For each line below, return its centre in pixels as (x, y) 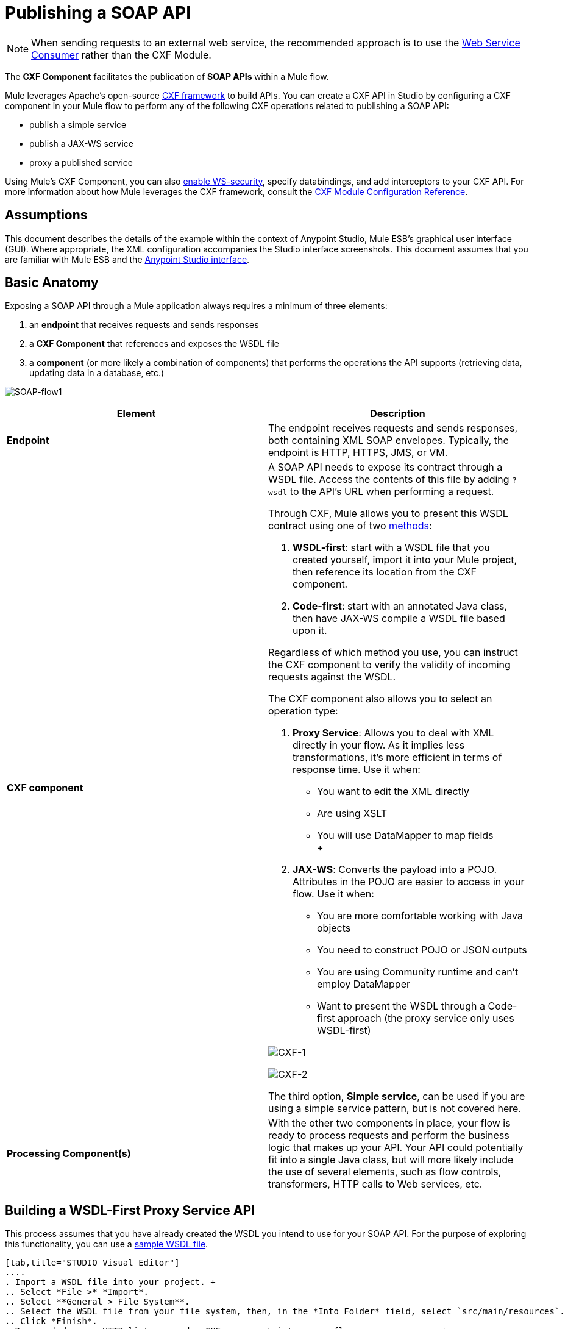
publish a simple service (78, 124)
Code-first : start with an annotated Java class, (400, 606)
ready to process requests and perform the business (389, 1135)
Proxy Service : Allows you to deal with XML (393, 733)
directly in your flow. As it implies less (379, 745)
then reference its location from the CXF (385, 572)
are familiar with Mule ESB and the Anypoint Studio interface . (127, 259)
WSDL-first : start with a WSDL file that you (391, 548)
